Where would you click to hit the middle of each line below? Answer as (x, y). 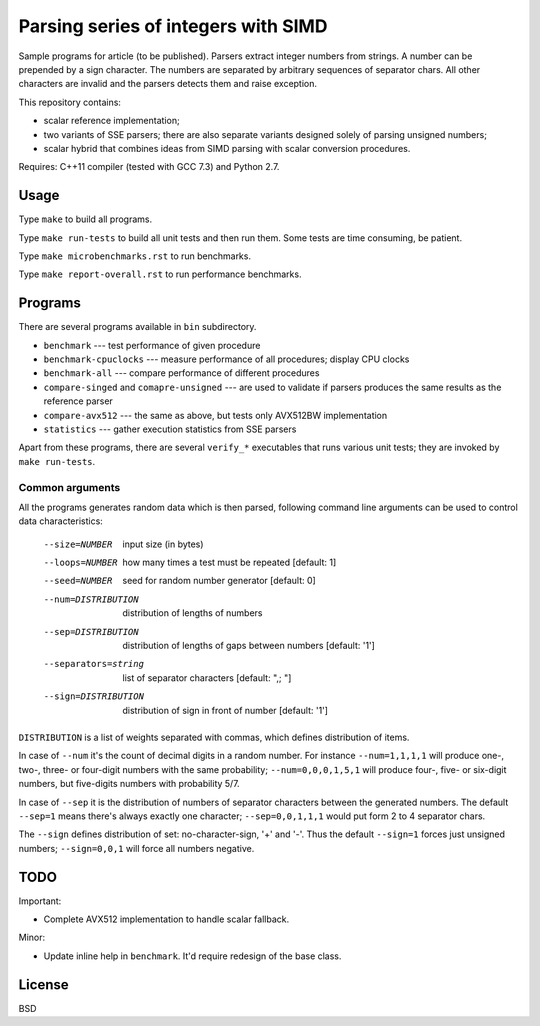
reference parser (78, 401)
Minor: (32, 937)
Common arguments (69, 487)
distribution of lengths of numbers (192, 613)
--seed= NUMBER (78, 581)
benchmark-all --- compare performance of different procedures (181, 373)
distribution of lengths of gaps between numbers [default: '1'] (248, 646)
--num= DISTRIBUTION (91, 599)
